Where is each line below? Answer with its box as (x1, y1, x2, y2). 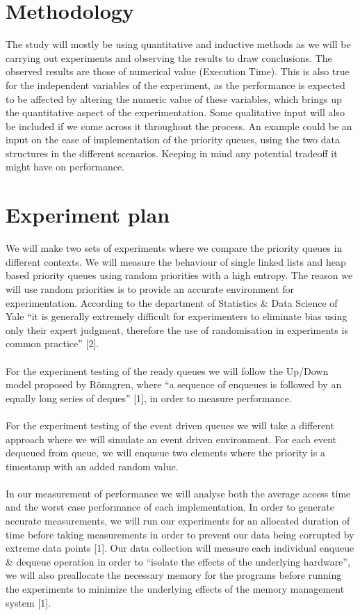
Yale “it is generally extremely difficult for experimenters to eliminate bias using (6, 309, 347, 324)
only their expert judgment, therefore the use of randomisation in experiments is (6, 322, 348, 337)
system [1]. (6, 595, 51, 609)
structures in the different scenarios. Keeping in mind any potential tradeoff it (6, 145, 338, 160)
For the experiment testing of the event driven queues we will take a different (6, 417, 334, 432)
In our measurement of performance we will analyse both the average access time (6, 486, 351, 500)
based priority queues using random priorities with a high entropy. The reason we (6, 268, 353, 282)
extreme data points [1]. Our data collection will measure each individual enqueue (6, 541, 354, 555)
